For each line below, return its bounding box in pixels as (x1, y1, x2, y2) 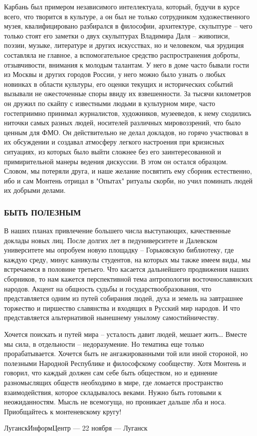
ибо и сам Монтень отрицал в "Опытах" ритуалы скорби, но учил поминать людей (4, 175, 253, 185)
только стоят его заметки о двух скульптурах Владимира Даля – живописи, (4, 30, 230, 40)
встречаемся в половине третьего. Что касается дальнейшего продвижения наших (4, 264, 249, 274)
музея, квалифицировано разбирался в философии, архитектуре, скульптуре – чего (4, 21, 253, 31)
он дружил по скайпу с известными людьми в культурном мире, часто (4, 98, 215, 108)
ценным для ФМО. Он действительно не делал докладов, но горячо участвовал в (4, 127, 249, 137)
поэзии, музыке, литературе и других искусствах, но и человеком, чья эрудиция (4, 40, 244, 50)
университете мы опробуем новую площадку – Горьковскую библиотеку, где (4, 245, 234, 255)
